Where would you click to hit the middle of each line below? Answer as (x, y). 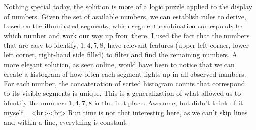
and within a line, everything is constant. (66, 122)
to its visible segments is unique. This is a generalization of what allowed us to (123, 93)
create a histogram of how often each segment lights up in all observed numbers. (125, 74)
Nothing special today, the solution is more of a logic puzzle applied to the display (128, 6)
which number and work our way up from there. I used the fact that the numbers (127, 35)
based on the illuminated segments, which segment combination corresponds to (123, 26)
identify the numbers (35, 102)
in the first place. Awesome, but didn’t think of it (168, 102)
